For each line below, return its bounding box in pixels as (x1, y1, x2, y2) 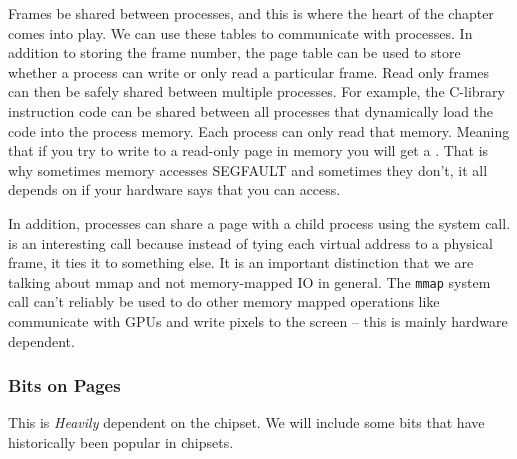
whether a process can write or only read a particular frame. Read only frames (8, 61, 490, 82)
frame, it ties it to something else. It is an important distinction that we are (8, 252, 474, 273)
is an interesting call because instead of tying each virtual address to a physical (8, 232, 493, 253)
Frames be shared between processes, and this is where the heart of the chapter (8, 3, 494, 23)
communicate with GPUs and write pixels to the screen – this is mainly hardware (8, 310, 508, 331)
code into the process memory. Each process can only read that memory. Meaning (8, 120, 510, 141)
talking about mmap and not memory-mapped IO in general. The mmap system (8, 271, 491, 292)
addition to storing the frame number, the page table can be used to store (8, 42, 461, 63)
